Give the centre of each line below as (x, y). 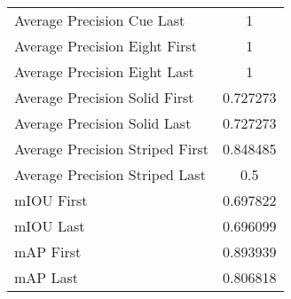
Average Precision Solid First (104, 97)
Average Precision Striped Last (110, 174)
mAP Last (47, 277)
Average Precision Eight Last (104, 71)
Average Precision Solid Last (103, 123)
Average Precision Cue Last (100, 20)
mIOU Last (50, 226)
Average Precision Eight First (106, 46)
